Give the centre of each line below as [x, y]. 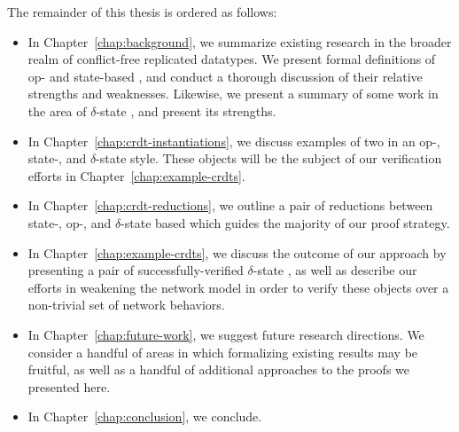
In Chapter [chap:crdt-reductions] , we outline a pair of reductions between [230, 205]
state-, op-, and [70, 222]
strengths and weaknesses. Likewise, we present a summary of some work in [233, 94]
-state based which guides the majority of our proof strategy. [285, 222]
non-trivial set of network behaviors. [126, 305]
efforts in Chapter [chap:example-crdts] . [136, 175]
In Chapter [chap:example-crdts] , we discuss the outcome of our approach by [237, 252]
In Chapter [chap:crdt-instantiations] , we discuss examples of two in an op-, [234, 141]
